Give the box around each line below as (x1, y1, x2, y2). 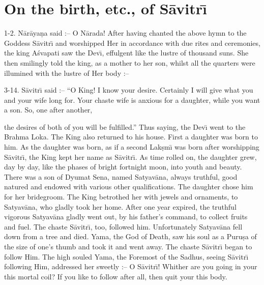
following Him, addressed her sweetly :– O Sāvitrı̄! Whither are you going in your (4, 261, 257, 272)
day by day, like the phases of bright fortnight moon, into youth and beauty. (4, 161, 242, 172)
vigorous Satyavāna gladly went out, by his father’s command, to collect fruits (4, 211, 248, 222)
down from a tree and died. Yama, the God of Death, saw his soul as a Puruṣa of (4, 231, 257, 242)
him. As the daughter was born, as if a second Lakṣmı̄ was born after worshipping (4, 141, 259, 152)
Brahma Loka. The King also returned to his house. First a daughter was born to (4, 131, 258, 142)
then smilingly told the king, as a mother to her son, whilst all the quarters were (4, 57, 255, 68)
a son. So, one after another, (4, 104, 93, 115)
